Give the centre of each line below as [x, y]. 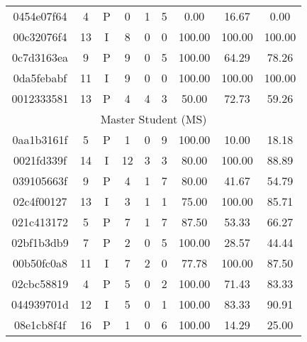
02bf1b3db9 [40, 242]
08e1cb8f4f [40, 325]
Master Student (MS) [153, 119]
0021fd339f [40, 160]
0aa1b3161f [40, 139]
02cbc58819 [40, 283]
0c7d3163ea [40, 57]
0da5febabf [40, 78]
